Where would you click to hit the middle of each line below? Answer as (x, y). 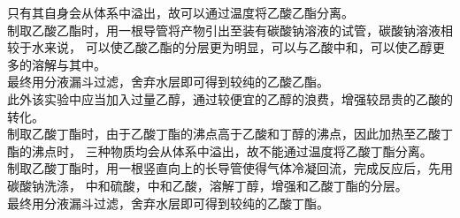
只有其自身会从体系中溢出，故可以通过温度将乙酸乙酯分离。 (180, 12)
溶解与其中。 (69, 64)
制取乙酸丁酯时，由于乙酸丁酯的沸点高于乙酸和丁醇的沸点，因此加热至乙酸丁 (230, 134)
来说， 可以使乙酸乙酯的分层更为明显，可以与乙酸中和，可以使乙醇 (238, 47)
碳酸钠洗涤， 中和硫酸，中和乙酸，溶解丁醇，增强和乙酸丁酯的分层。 (207, 185)
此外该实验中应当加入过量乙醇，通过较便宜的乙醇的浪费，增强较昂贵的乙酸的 (230, 98)
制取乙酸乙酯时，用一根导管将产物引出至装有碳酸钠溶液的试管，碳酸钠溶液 (224, 30)
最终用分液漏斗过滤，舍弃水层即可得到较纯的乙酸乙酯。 (168, 82)
